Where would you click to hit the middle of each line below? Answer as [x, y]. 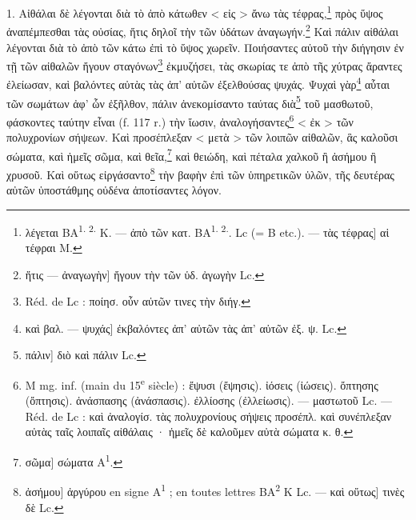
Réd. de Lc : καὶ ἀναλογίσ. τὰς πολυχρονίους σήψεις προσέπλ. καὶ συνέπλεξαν [208, 416]
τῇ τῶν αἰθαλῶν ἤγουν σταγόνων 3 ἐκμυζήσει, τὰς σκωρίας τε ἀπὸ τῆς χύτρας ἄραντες [204, 64]
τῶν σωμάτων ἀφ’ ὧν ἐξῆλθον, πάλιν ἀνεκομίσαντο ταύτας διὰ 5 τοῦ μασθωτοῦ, [190, 102]
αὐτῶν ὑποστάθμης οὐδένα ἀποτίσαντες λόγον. [114, 190]
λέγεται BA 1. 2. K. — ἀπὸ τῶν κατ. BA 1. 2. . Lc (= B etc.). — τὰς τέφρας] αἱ [207, 230]
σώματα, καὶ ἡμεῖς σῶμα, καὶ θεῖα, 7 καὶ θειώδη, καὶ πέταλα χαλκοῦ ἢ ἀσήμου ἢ [192, 154]
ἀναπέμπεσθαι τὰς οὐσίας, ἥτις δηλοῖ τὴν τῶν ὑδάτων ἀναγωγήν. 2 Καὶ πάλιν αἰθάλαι [202, 30]
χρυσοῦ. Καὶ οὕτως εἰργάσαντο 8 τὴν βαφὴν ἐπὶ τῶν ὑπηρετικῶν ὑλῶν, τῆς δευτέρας [200, 173]
